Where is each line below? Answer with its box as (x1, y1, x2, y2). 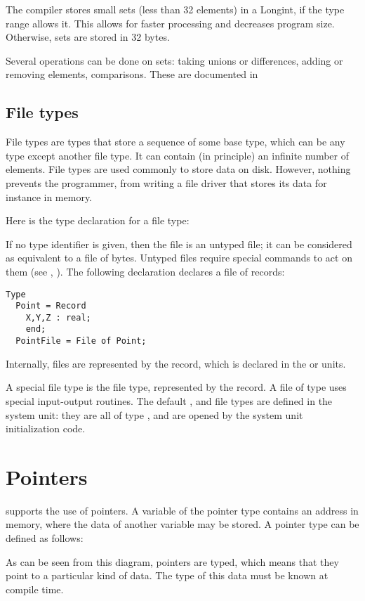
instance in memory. (6, 189, 93, 204)
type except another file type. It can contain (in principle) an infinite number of (6, 148, 349, 162)
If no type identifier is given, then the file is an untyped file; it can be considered (6, 236, 352, 251)
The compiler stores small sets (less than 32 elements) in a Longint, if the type (6, 2, 345, 16)
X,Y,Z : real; (25, 312, 91, 323)
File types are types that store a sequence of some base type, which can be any (6, 134, 345, 149)
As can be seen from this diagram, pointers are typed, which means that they (6, 554, 339, 569)
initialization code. (6, 421, 86, 436)
